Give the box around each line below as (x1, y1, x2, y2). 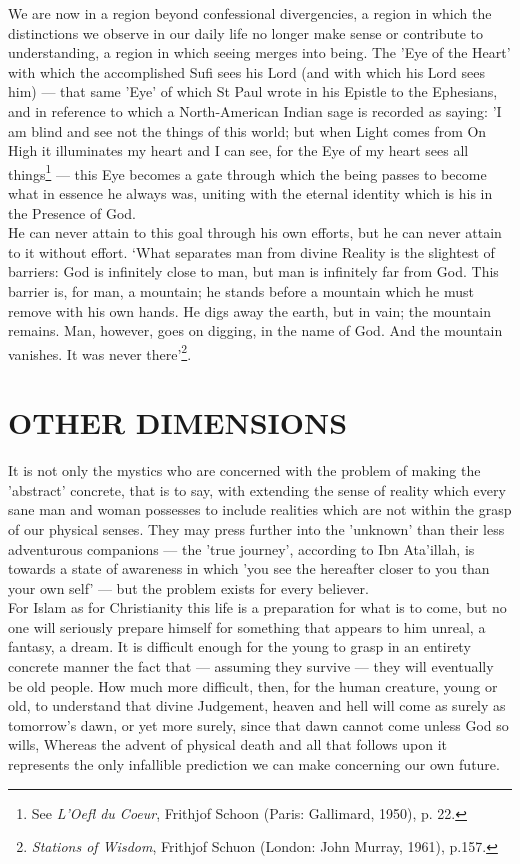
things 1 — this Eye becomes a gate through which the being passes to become (8, 160, 487, 184)
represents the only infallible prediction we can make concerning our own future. (8, 754, 500, 775)
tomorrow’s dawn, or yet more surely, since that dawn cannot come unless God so (8, 714, 509, 735)
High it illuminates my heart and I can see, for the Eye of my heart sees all (8, 140, 469, 161)
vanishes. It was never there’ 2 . (8, 340, 192, 364)
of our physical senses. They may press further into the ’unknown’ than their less (8, 518, 505, 539)
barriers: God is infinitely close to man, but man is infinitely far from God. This (8, 261, 499, 282)
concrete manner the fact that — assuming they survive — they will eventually (8, 656, 494, 677)
